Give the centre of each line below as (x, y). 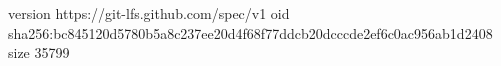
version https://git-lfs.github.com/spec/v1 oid (149, 13)
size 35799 (39, 52)
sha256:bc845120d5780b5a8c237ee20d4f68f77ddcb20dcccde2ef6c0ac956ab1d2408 (250, 32)
